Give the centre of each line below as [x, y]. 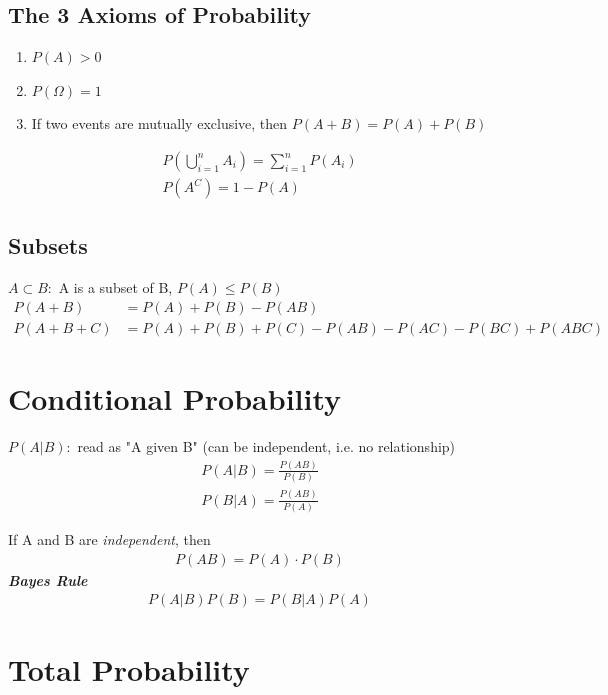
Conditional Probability [175, 398]
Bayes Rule [48, 579]
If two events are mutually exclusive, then [159, 123]
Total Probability [129, 669]
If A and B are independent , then [109, 538]
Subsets [48, 245]
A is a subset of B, [115, 287]
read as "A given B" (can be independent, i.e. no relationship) [266, 446]
